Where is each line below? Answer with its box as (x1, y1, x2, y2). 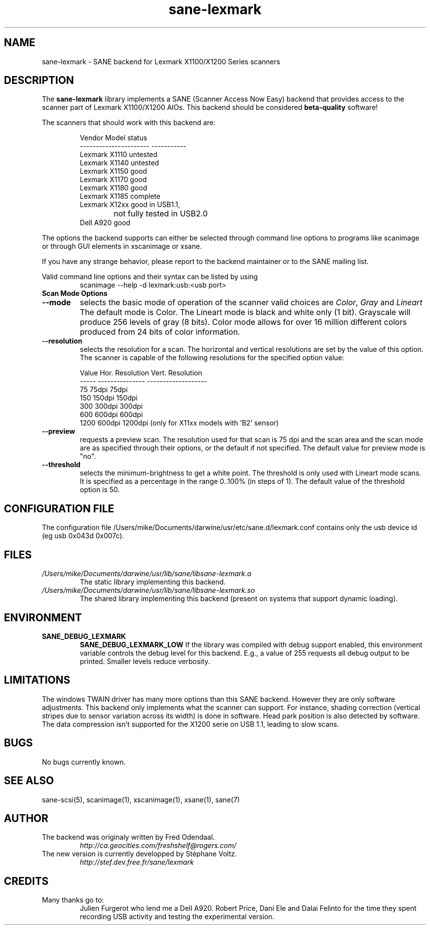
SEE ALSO (4, 774, 54, 787)
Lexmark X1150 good (80, 167, 147, 176)
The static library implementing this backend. (80, 578, 226, 586)
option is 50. (80, 485, 120, 494)
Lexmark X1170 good (80, 175, 147, 184)
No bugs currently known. (42, 757, 126, 766)
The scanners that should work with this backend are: (42, 118, 215, 127)
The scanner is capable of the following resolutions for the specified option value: (80, 353, 344, 362)
